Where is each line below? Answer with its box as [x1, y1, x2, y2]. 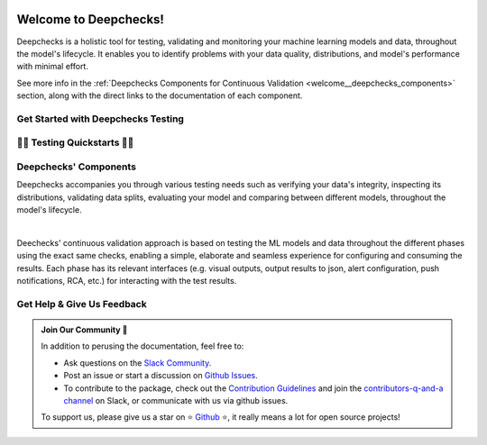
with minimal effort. [16, 61, 89, 72]
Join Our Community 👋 [41, 324, 128, 335]
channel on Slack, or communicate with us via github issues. [63, 395, 289, 405]
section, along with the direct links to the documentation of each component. [16, 90, 303, 101]
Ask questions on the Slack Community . [63, 357, 212, 368]
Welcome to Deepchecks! [16, 12, 164, 27]
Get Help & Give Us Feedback [16, 297, 148, 310]
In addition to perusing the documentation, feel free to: [41, 341, 244, 351]
